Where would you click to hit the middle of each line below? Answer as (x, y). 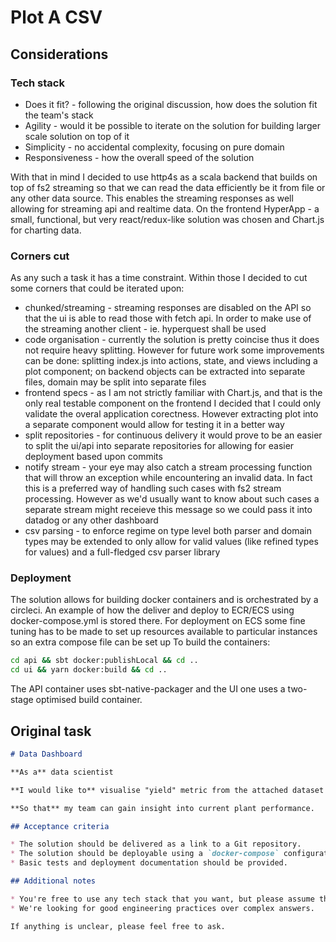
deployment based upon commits (93, 457)
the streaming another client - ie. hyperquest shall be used (145, 329)
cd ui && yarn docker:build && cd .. (89, 670)
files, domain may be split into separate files (115, 382)
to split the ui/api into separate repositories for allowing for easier (159, 446)
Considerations (59, 54)
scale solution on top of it (77, 136)
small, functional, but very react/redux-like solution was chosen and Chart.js (167, 219)
